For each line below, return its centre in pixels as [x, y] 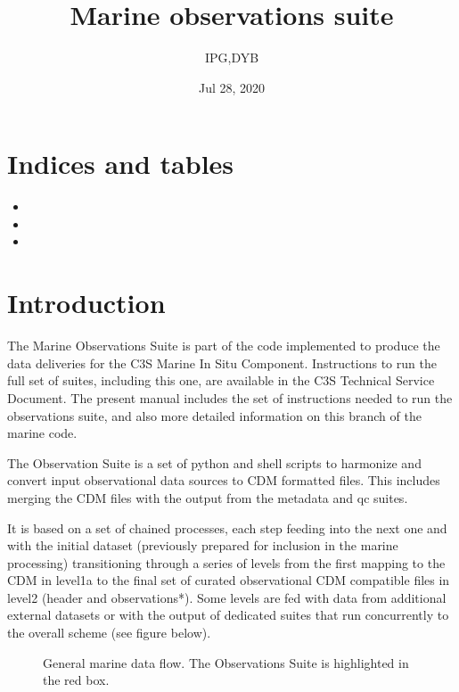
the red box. [76, 680]
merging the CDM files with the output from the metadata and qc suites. [208, 497]
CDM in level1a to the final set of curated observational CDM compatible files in [229, 580]
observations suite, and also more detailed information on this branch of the [214, 415]
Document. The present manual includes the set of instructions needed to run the [230, 397]
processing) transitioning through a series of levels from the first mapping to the [226, 562]
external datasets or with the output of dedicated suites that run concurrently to [228, 615]
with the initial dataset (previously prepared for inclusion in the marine [203, 545]
